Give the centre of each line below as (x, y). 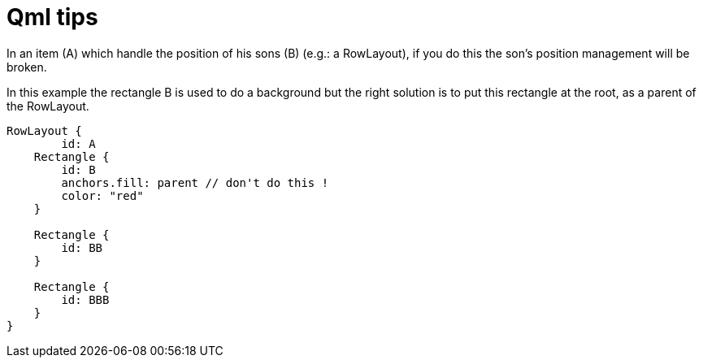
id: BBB (85, 299)
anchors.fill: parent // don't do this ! (195, 182)
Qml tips (52, 17)
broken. (27, 67)
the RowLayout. (48, 106)
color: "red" (102, 195)
